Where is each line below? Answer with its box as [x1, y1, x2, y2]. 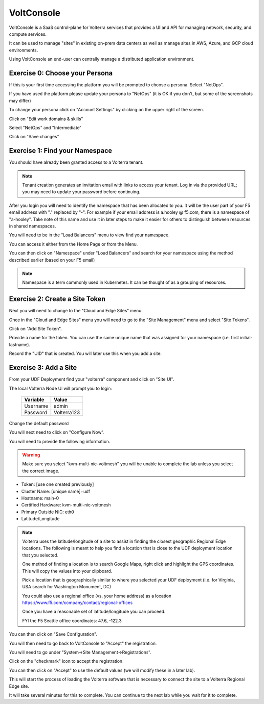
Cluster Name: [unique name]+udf [21, 488, 90, 494]
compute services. [9, 31, 46, 37]
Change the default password [9, 420, 69, 426]
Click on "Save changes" [9, 134, 60, 140]
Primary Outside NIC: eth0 [21, 509, 74, 515]
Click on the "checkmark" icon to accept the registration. [9, 658, 124, 664]
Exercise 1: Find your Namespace [9, 147, 112, 155]
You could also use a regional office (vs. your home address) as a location [22, 593, 172, 599]
